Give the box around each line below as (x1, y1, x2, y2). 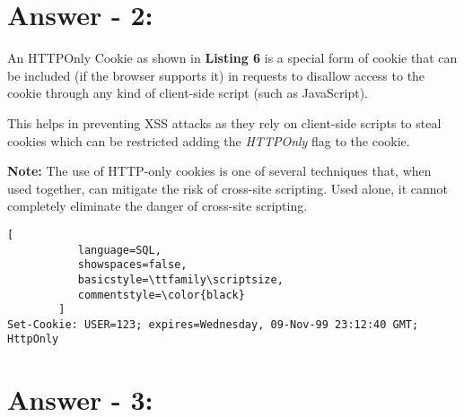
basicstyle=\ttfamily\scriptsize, (77, 273, 284, 286)
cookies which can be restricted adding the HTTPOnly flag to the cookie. (7, 131, 410, 150)
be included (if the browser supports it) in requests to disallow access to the (7, 65, 425, 84)
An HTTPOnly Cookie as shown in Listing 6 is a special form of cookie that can (7, 48, 458, 67)
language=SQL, (77, 243, 162, 256)
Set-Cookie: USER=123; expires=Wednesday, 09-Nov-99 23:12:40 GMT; (7, 317, 419, 331)
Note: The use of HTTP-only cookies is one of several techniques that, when (7, 161, 432, 180)
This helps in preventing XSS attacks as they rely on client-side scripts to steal (7, 113, 442, 132)
